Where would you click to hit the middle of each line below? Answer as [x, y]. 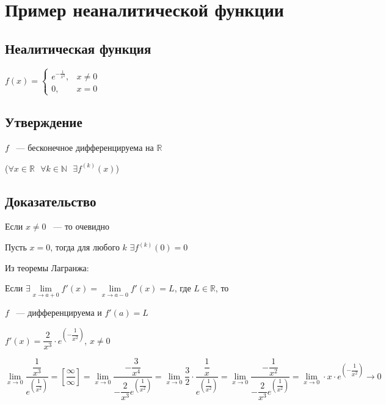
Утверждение [44, 122]
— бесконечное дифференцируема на [85, 148]
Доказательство [51, 201]
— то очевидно [82, 226]
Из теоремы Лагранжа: [47, 267]
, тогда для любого [85, 247]
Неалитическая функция [78, 48]
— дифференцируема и [59, 312]
